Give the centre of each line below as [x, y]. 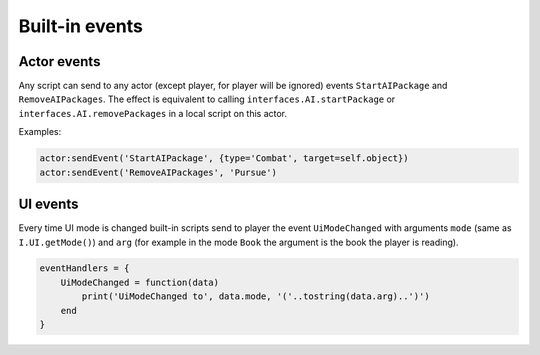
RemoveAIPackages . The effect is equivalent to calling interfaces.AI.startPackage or [207, 99]
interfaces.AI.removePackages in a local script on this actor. [153, 113]
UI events [48, 204]
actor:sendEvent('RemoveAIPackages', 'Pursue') [158, 172]
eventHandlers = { [84, 268]
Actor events [59, 61]
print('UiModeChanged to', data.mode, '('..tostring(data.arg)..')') [255, 296]
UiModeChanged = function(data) [140, 282]
